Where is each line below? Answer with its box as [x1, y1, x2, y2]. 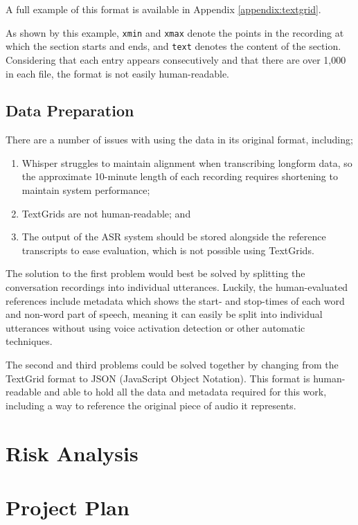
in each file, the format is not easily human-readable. [6, 66, 230, 80]
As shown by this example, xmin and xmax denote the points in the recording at [6, 25, 344, 39]
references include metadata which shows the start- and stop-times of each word [6, 293, 345, 308]
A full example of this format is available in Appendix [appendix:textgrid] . [6, 2, 321, 16]
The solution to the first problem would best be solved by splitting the [6, 266, 305, 281]
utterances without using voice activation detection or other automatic [6, 320, 305, 335]
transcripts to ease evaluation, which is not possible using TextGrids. [21, 242, 314, 257]
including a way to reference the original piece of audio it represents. [6, 398, 296, 412]
